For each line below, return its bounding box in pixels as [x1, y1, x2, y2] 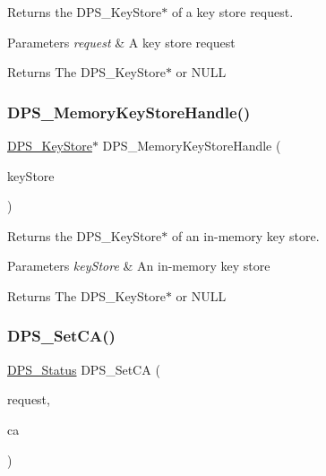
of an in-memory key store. [171, 226, 320, 245]
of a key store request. [171, 3, 294, 21]
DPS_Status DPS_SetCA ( [7, 359, 160, 378]
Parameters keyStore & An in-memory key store [7, 256, 270, 275]
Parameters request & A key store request [7, 32, 236, 51]
